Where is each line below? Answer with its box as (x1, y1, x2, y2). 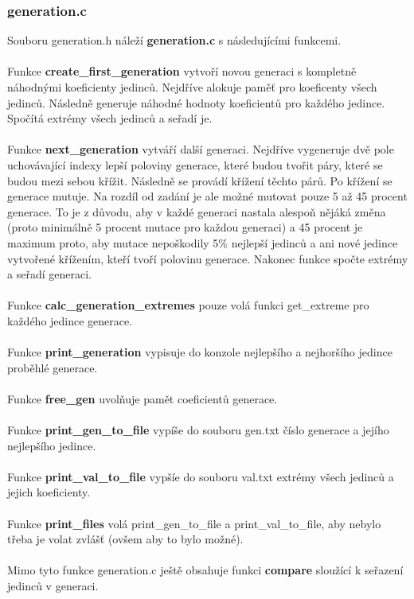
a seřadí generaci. (7, 266, 92, 282)
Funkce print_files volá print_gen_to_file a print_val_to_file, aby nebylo (7, 515, 381, 531)
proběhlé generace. (7, 359, 98, 375)
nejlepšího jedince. (7, 437, 96, 453)
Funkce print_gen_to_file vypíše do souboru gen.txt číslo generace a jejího (7, 422, 389, 438)
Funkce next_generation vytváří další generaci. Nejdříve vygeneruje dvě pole (7, 141, 394, 158)
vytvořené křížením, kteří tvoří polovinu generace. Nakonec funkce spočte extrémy (7, 250, 408, 266)
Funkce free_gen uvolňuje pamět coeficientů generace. (7, 390, 278, 406)
